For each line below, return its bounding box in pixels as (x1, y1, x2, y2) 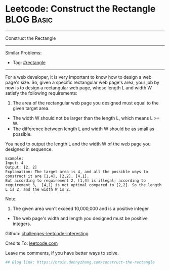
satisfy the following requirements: (5, 90, 77, 96)
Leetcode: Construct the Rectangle (5, 3, 156, 15)
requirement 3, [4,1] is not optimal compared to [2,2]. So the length (5, 182, 162, 187)
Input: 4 (5, 160, 24, 166)
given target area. (12, 105, 50, 111)
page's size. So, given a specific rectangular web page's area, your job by (5, 79, 159, 85)
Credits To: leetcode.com (5, 240, 58, 246)
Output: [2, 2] (5, 165, 37, 170)
